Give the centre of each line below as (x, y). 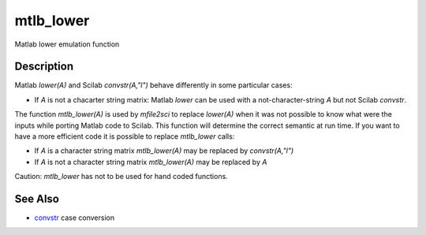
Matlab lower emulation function (67, 44)
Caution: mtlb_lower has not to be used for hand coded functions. (121, 177)
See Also (37, 199)
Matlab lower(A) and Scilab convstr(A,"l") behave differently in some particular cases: (153, 85)
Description (44, 67)
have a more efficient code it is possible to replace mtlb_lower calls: (125, 136)
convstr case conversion (74, 218)
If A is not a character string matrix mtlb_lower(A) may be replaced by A (151, 162)
